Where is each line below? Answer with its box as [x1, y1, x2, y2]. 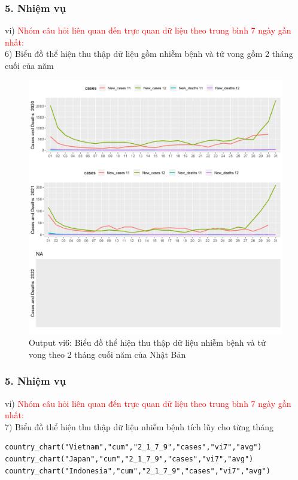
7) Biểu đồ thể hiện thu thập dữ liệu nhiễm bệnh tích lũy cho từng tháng [5, 420, 274, 433]
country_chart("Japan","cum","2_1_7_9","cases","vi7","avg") [5, 454, 254, 463]
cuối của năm [5, 59, 54, 71]
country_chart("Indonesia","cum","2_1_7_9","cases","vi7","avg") [5, 466, 270, 475]
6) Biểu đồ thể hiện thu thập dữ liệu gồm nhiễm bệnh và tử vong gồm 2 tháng [5, 47, 293, 60]
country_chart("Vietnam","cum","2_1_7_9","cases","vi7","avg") [5, 443, 262, 452]
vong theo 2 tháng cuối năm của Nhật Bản [29, 348, 186, 360]
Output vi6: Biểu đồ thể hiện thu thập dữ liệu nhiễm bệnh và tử [29, 336, 266, 349]
